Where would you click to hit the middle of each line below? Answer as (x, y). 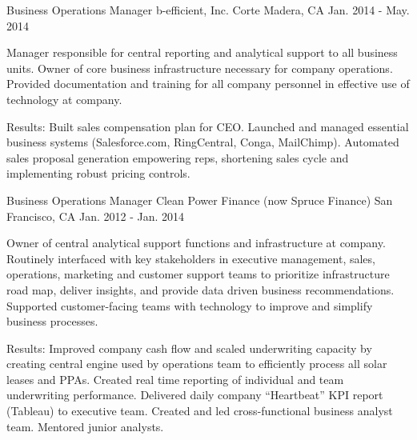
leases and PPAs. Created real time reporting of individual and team (175, 379)
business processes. (52, 321)
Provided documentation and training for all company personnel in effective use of (208, 84)
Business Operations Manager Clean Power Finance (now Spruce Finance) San (200, 200)
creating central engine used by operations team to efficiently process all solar (197, 364)
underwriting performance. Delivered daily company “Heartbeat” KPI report (195, 395)
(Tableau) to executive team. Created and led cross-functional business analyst (200, 411)
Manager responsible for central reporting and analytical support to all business (202, 52)
